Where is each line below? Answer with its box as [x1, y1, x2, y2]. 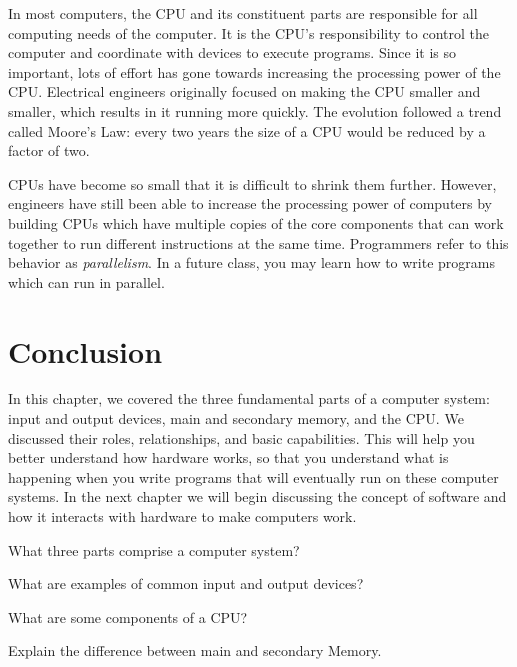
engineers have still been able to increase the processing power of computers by [8, 193, 492, 214]
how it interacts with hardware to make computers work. [8, 506, 357, 526]
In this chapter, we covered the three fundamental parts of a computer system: [8, 388, 490, 409]
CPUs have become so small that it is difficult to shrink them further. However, [8, 173, 497, 194]
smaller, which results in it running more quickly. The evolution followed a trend [8, 100, 502, 121]
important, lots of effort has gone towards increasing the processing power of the [8, 61, 501, 82]
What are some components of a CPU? [8, 606, 248, 627]
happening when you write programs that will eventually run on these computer [8, 466, 499, 487]
